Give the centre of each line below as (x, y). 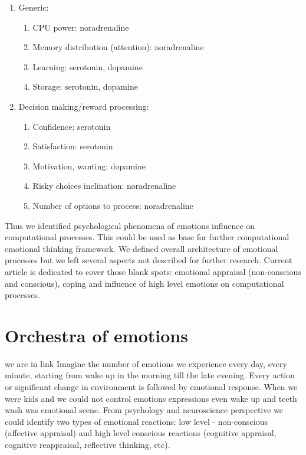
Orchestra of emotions (96, 335)
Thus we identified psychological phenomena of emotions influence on (130, 225)
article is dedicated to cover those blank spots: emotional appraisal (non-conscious (153, 271)
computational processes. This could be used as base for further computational (147, 237)
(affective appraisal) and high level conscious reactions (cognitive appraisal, (141, 433)
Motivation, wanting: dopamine (89, 166)
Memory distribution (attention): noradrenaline (118, 47)
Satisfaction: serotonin (73, 146)
